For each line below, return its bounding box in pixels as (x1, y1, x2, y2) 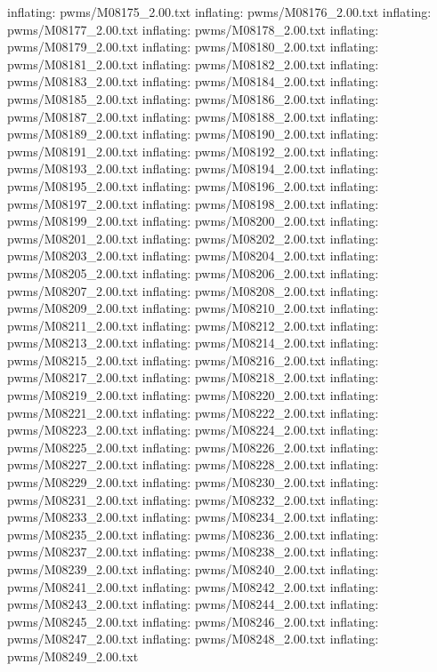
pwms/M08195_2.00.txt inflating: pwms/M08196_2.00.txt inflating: (7, 176, 379, 195)
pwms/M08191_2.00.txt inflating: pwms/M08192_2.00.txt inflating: (7, 141, 379, 160)
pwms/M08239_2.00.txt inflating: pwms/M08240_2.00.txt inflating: (7, 560, 379, 578)
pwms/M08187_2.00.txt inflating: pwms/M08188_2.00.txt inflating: (7, 107, 379, 125)
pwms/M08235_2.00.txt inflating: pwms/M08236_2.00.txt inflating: (7, 524, 379, 543)
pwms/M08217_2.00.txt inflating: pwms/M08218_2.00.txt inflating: (7, 368, 379, 387)
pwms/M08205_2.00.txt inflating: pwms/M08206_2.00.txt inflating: (7, 263, 379, 282)
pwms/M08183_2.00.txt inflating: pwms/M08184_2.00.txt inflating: (7, 72, 379, 91)
